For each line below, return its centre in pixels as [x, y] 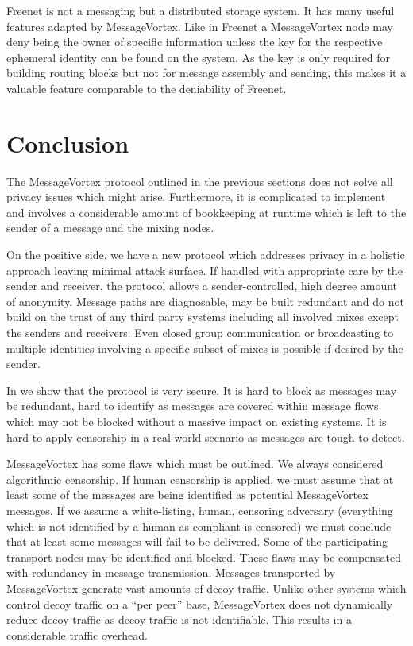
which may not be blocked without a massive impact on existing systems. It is [197, 421]
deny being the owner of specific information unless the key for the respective [195, 42]
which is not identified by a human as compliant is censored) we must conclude [199, 526]
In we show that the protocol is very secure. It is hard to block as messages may [202, 390]
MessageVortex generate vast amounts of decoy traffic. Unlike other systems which [206, 588]
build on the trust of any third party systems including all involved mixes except [203, 317]
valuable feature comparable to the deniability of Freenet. [147, 88]
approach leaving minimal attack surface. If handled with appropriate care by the [205, 270]
